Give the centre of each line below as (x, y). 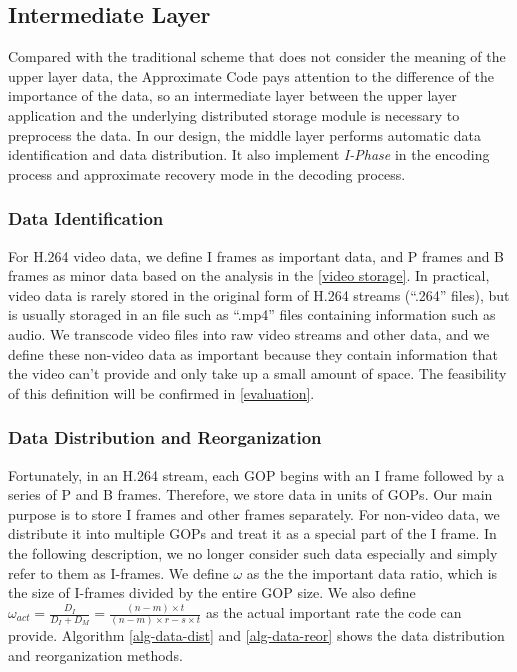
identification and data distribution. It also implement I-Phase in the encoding (249, 154)
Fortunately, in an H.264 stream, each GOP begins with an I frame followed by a (256, 474)
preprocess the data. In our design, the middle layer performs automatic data (245, 134)
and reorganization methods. (95, 654)
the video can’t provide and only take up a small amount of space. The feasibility (257, 373)
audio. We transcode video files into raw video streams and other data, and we (249, 333)
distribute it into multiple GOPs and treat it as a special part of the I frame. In (252, 533)
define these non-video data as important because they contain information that (253, 353)
